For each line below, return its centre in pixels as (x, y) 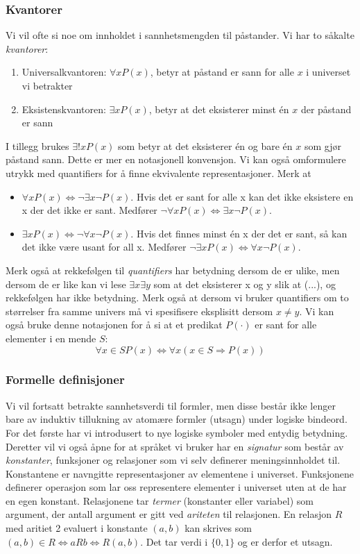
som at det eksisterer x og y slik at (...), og (245, 284)
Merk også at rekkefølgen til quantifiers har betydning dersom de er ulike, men (173, 270)
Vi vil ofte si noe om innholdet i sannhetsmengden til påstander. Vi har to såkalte (180, 35)
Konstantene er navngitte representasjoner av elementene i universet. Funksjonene (180, 473)
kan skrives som (218, 528)
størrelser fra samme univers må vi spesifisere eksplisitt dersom (139, 311)
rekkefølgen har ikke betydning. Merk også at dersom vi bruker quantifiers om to (177, 297)
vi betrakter (47, 85)
